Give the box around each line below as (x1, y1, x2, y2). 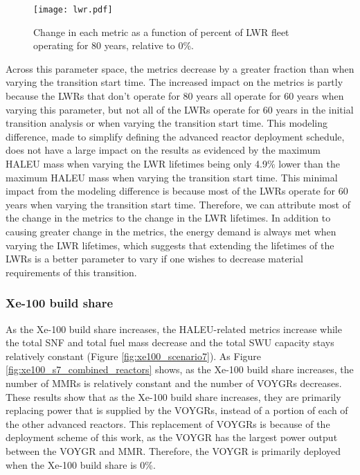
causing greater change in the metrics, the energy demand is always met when (6, 224, 336, 238)
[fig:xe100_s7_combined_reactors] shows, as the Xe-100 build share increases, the (6, 362, 354, 377)
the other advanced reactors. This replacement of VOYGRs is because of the (6, 416, 330, 431)
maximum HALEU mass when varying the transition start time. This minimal (6, 170, 338, 184)
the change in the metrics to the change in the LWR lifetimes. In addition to (6, 210, 331, 225)
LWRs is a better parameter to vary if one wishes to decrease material (6, 251, 303, 266)
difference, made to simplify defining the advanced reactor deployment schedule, (6, 129, 345, 143)
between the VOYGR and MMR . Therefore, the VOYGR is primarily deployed (6, 443, 341, 458)
